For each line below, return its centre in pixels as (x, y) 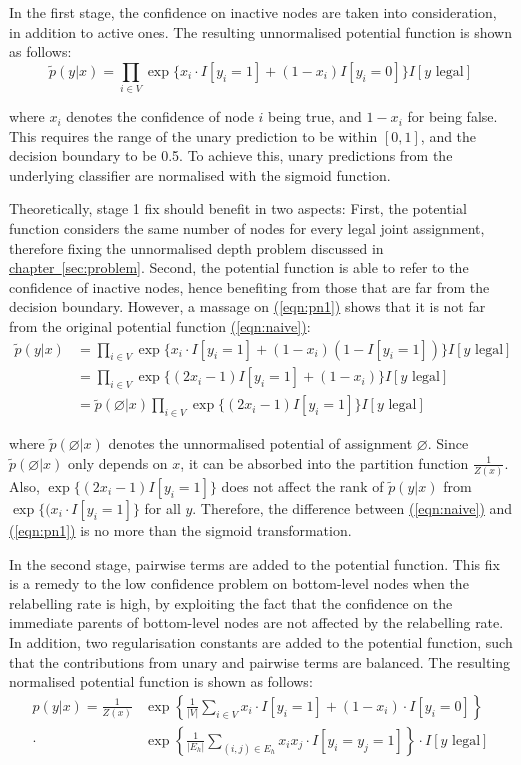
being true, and (315, 116)
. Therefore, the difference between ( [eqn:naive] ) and (352, 508)
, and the (448, 135)
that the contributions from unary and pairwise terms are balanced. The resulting (260, 661)
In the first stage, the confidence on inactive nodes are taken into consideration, (253, 12)
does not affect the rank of (302, 486)
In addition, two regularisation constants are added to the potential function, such (261, 642)
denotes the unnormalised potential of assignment (260, 443)
